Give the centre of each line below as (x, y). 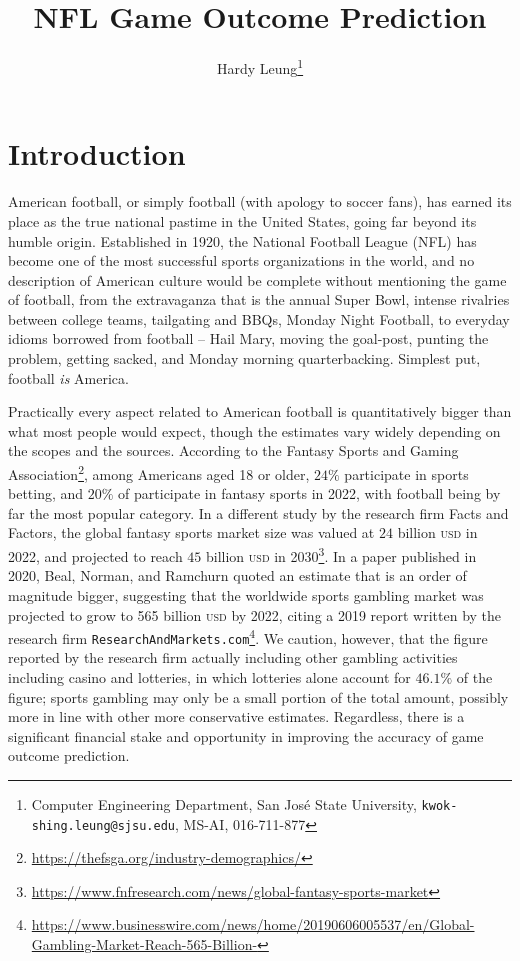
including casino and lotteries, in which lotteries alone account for (209, 677)
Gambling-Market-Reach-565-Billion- (144, 944)
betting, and (46, 493)
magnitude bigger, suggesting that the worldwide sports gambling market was (246, 594)
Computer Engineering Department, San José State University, (224, 803)
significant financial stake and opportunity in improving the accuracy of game (246, 735)
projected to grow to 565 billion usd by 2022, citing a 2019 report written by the (255, 614)
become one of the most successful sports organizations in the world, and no (241, 260)
